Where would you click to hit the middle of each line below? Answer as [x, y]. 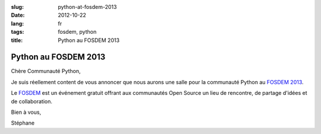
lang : [18, 23]
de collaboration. [32, 101]
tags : [18, 32]
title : [17, 40]
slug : [17, 7]
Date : [18, 15]
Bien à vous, [26, 112]
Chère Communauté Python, [46, 71]
